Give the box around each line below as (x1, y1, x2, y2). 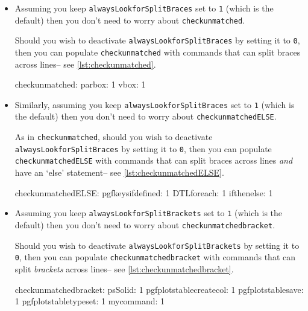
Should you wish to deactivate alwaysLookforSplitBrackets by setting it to (14, 239, 300, 251)
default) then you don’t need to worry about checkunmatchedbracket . (14, 218, 275, 231)
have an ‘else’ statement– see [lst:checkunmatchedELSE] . (14, 166, 224, 179)
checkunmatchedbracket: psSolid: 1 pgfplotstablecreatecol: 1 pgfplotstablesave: (14, 283, 304, 295)
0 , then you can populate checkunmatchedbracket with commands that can (14, 251, 296, 263)
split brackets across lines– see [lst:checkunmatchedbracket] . (14, 262, 234, 275)
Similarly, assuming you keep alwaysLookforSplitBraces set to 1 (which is (14, 98, 295, 111)
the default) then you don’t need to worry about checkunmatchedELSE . (14, 110, 277, 123)
